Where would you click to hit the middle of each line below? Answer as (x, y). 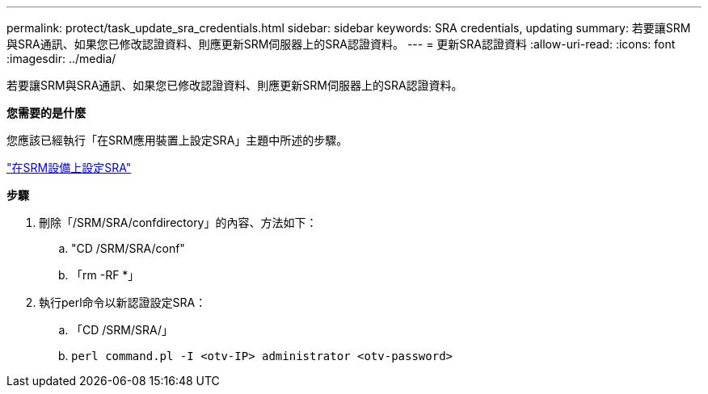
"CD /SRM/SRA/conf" (128, 248)
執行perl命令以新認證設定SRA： (123, 302)
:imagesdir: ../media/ (61, 59)
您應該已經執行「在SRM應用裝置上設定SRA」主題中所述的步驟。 (177, 140)
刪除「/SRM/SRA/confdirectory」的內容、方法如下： (178, 222)
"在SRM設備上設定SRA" (69, 168)
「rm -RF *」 (105, 275)
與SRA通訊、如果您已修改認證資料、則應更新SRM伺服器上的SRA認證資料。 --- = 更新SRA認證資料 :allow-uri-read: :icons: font (341, 44)
